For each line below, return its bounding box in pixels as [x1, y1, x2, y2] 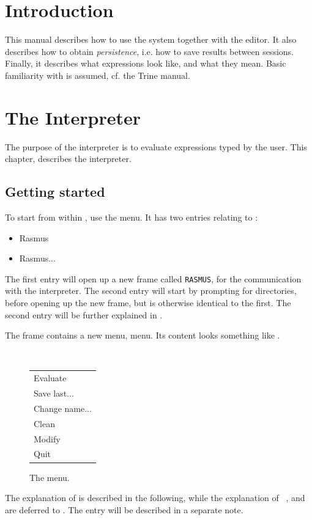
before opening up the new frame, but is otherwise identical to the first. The [5, 296, 291, 309]
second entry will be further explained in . [5, 308, 163, 321]
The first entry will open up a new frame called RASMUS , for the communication [5, 272, 302, 285]
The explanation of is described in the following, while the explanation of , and [5, 491, 305, 504]
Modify [34, 432, 61, 445]
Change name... [34, 401, 92, 414]
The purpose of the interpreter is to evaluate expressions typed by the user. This [5, 140, 307, 153]
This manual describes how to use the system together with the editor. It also [5, 33, 297, 46]
